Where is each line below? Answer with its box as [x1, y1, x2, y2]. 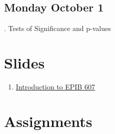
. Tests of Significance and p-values [4, 23, 111, 33]
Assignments [4, 110, 92, 131]
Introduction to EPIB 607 [15, 81, 95, 91]
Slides [4, 52, 45, 72]
